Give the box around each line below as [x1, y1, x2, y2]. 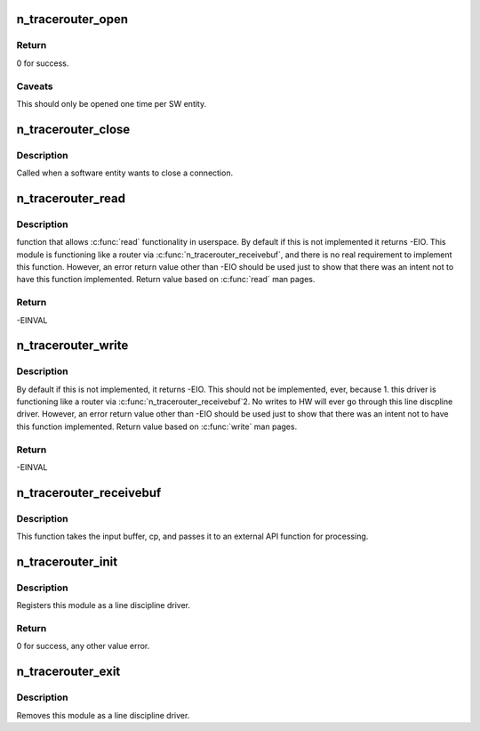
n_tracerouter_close [16, 121, 131, 137]
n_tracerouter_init [16, 554, 118, 569]
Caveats [16, 80, 53, 93]
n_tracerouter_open [16, 12, 129, 27]
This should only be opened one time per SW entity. [16, 98, 207, 109]
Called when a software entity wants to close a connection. [16, 167, 234, 178]
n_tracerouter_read [16, 191, 126, 206]
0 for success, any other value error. [16, 641, 150, 652]
